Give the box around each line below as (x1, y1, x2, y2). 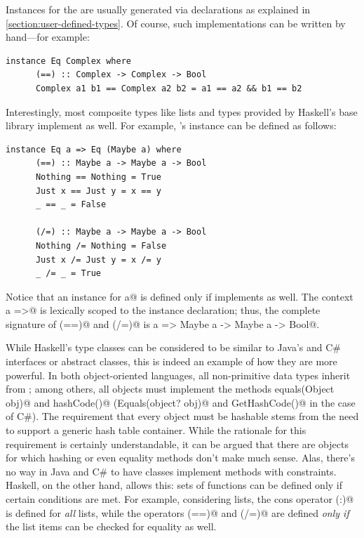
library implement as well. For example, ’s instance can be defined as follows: (6, 118, 337, 133)
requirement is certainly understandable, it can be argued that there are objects (6, 436, 349, 451)
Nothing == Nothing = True (35, 171, 161, 182)
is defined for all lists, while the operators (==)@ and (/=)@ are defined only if (6, 505, 349, 520)
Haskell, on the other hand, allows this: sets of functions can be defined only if (6, 478, 343, 492)
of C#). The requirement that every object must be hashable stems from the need (6, 409, 359, 424)
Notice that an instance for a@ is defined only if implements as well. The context (6, 289, 353, 303)
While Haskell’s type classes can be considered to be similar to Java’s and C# (6, 340, 341, 355)
